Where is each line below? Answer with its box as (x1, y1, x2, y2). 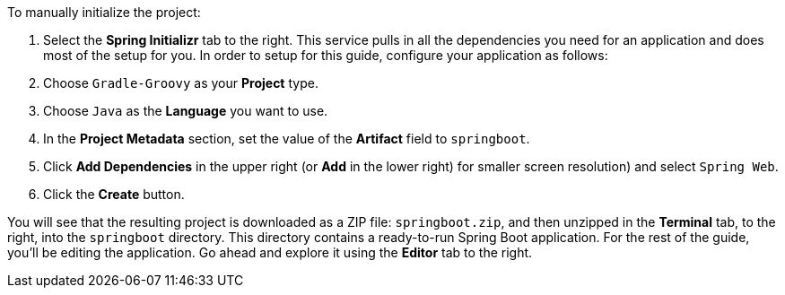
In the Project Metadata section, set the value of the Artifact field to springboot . (43, 131, 530, 146)
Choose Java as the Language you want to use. (43, 103, 328, 118)
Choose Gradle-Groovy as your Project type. (43, 75, 318, 91)
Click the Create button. (43, 187, 185, 202)
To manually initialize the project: (7, 4, 201, 20)
